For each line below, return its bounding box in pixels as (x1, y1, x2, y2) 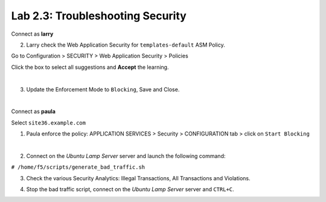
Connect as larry (11, 30, 54, 37)
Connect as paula (11, 108, 56, 115)
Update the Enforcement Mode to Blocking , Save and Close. (26, 85, 180, 93)
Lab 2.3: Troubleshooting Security (11, 9, 187, 22)
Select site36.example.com (11, 119, 86, 126)
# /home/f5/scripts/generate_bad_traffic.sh (11, 164, 145, 171)
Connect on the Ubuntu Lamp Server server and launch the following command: (26, 152, 226, 160)
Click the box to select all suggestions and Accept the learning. (11, 64, 169, 71)
